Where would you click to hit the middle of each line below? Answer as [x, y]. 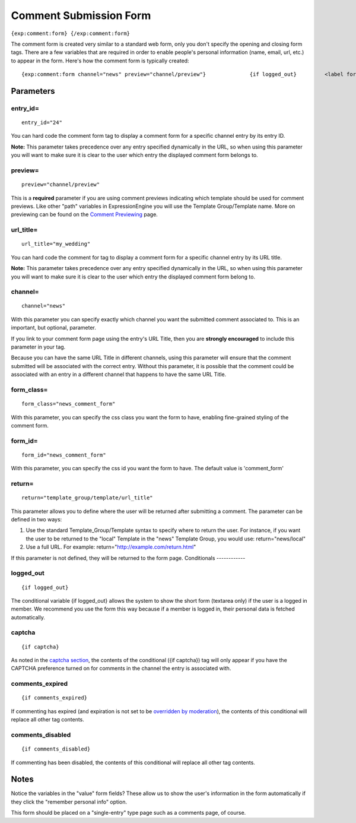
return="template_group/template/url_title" [88, 498]
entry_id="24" [42, 123]
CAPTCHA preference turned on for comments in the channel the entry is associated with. [121, 669]
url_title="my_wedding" [56, 244]
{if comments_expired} [55, 698]
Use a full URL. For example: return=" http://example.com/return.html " [111, 547]
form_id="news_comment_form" [64, 455]
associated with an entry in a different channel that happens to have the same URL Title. [119, 375]
